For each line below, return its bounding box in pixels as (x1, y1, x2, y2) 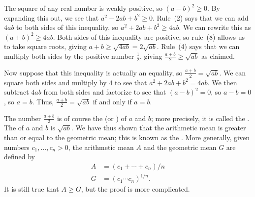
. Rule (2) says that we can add (153, 12, 249, 23)
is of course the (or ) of (57, 113, 127, 123)
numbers (4, 142, 30, 152)
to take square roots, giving (4, 41, 87, 51)
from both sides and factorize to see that (43, 87, 166, 97)
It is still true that (4, 184, 59, 194)
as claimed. (201, 50, 235, 61)
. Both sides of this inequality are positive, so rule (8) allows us (53, 31, 245, 42)
